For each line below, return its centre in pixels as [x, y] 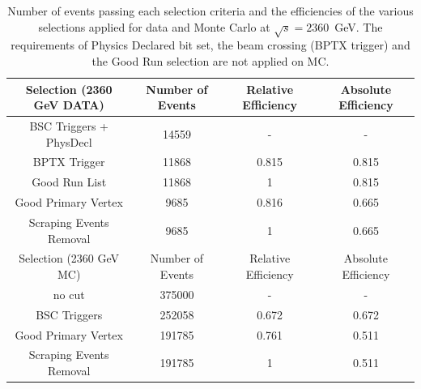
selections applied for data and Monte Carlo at [154, 26]
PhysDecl [69, 141]
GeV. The [359, 26]
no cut [69, 294]
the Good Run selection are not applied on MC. [210, 60]
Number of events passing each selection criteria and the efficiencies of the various [210, 11]
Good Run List [69, 182]
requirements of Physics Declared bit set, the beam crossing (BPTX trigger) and [210, 45]
